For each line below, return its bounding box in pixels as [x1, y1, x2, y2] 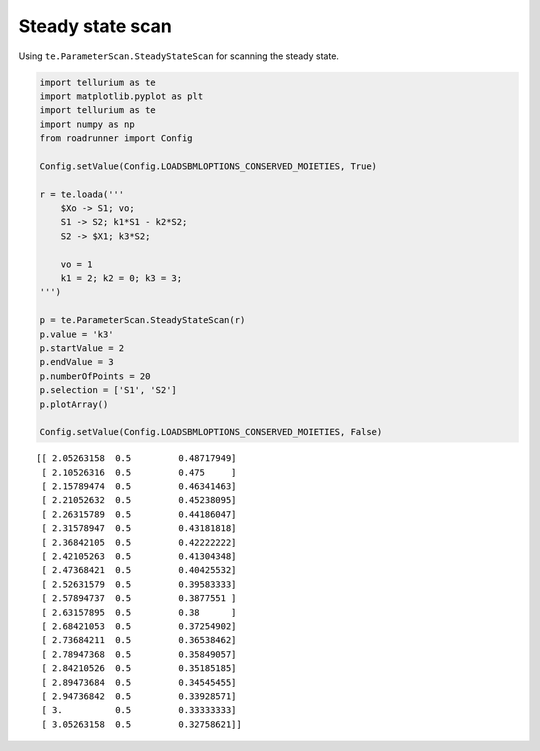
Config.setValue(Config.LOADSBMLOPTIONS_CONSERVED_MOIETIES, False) [39, 426, 383, 438]
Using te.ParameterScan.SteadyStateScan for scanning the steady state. [18, 50, 340, 62]
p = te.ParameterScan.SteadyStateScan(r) [39, 315, 246, 326]
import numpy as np [39, 118, 135, 130]
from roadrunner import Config [39, 133, 194, 144]
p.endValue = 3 [39, 356, 114, 368]
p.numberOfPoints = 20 [39, 370, 151, 382]
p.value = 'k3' [39, 328, 114, 340]
